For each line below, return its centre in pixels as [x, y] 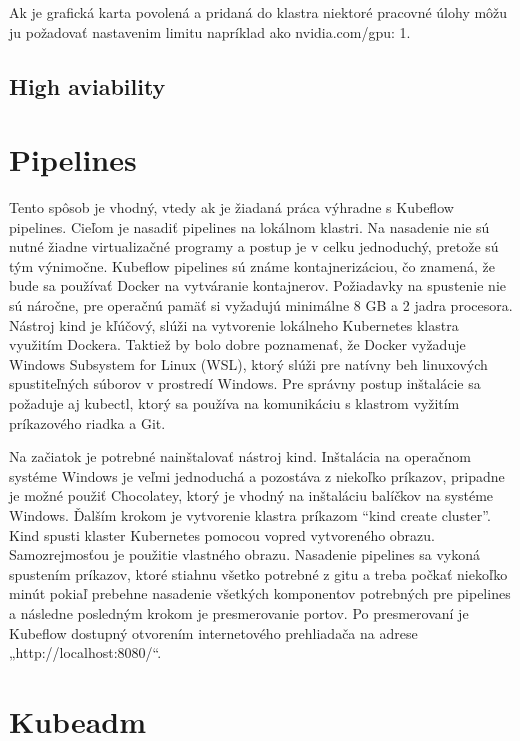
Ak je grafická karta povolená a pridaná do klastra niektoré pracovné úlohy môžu [258, 12]
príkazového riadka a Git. [87, 422]
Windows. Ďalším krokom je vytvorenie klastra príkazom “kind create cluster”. [250, 515]
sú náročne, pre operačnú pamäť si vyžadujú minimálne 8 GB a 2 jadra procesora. [261, 305]
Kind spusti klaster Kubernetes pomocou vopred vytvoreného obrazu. [222, 534]
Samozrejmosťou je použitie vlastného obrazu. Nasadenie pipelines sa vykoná [245, 554]
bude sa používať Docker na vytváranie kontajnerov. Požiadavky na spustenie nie [257, 285]
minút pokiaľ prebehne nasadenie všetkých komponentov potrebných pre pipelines [260, 593]
